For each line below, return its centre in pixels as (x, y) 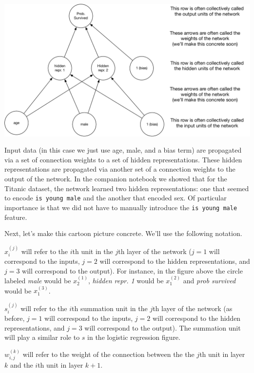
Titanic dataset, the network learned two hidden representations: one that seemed (127, 188)
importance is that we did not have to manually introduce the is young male (121, 207)
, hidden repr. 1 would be (126, 280)
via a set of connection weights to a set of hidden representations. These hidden (123, 159)
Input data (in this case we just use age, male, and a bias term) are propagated (123, 150)
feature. (16, 217)
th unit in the (93, 251)
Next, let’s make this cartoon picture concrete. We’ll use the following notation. (123, 233)
